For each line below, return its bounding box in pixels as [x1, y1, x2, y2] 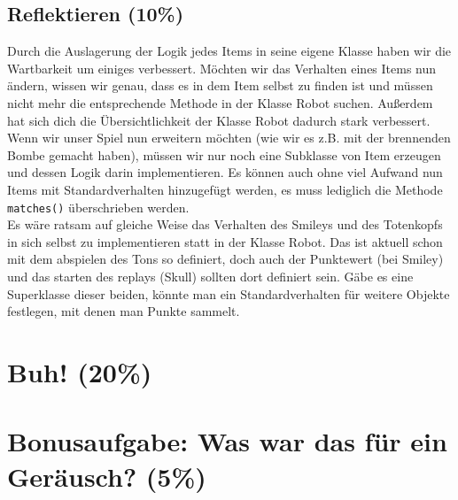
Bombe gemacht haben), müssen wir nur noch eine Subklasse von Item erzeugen [7, 145, 441, 164]
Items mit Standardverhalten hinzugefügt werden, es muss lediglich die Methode [7, 180, 443, 198]
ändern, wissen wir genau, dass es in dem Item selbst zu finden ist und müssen [7, 76, 433, 95]
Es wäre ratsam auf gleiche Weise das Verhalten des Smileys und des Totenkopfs [7, 215, 443, 234]
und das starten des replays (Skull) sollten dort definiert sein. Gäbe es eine [7, 266, 414, 285]
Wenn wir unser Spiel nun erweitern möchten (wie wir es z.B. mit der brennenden [7, 128, 451, 147]
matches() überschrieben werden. [7, 197, 190, 216]
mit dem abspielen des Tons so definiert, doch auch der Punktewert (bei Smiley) [7, 250, 444, 268]
